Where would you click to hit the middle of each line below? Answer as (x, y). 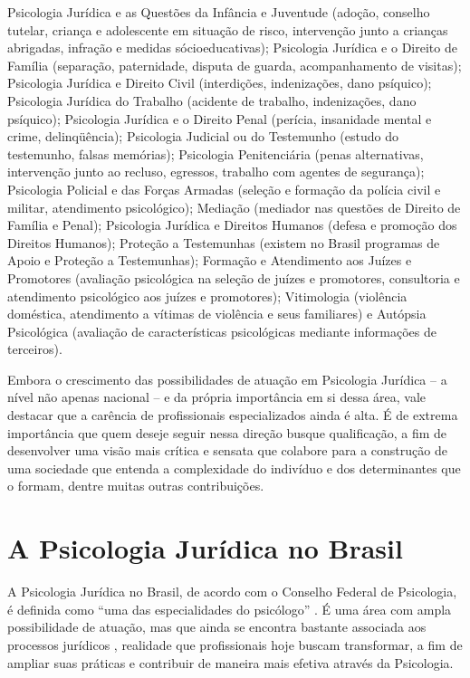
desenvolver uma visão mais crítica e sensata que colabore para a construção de (227, 450)
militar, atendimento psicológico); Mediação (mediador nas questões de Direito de (234, 207)
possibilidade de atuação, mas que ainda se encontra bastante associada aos (217, 627)
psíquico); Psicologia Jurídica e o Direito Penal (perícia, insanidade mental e (220, 118)
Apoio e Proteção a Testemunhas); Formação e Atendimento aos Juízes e (210, 260)
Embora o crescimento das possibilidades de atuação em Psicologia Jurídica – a (227, 379)
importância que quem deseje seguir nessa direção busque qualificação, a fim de (227, 432)
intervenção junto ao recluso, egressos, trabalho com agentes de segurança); (216, 172)
